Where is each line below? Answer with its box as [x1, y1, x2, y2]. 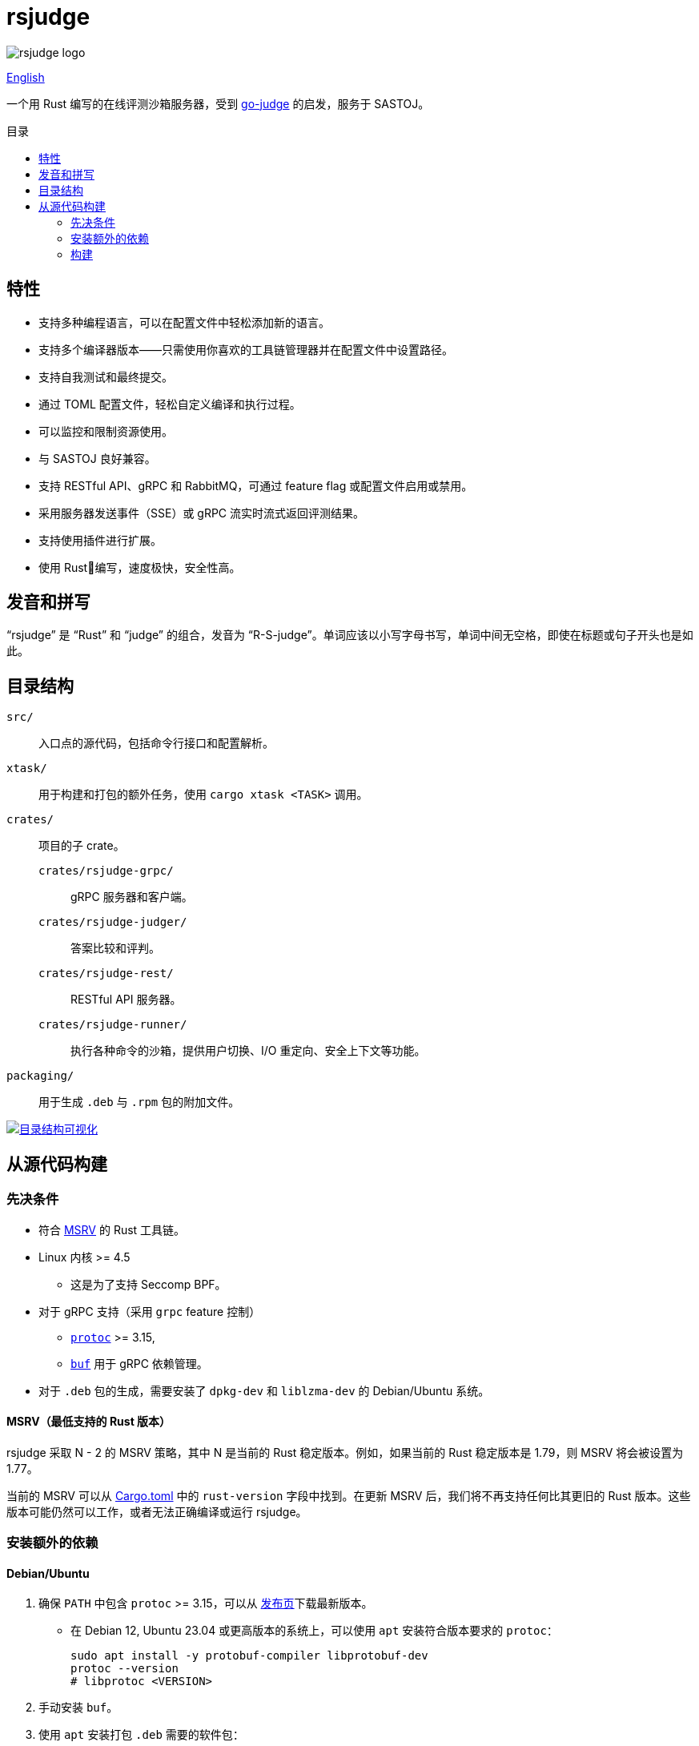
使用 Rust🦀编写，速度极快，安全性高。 [38, 560, 241, 574]
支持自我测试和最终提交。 [38, 369, 173, 384]
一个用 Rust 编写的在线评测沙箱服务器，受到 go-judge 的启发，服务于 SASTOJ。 [6, 96, 430, 111]
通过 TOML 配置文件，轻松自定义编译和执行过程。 [38, 396, 301, 411]
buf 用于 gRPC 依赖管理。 [70, 1356, 208, 1370]
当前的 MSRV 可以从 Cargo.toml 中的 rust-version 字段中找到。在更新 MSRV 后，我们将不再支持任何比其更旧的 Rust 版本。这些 [6, 1488, 691, 1503]
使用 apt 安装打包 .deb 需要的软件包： [38, 1728, 244, 1742]
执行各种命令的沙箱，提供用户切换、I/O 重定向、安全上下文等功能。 [70, 1044, 426, 1058]
